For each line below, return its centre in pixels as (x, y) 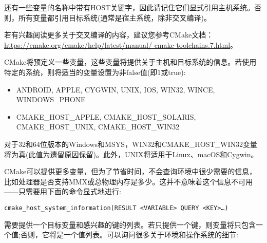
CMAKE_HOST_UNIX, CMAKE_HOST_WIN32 (98, 127)
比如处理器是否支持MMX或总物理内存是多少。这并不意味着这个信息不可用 (129, 181)
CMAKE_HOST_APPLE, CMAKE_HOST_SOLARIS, (106, 116)
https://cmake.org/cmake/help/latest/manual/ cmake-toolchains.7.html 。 (121, 44)
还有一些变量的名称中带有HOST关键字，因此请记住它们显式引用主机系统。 (129, 7)
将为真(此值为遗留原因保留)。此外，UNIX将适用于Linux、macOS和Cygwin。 (131, 154)
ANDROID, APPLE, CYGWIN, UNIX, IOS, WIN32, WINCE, (116, 89)
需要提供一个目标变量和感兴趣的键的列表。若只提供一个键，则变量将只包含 (130, 224)
